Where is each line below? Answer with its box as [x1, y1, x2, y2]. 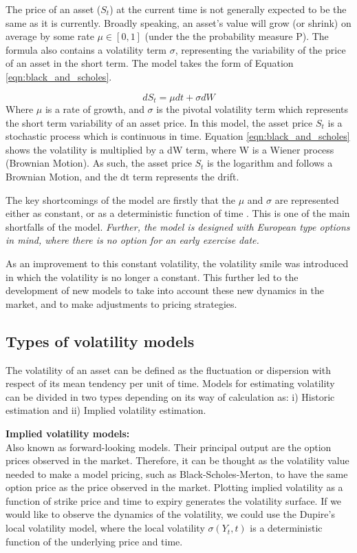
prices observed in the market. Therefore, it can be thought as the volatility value [6, 453, 349, 468]
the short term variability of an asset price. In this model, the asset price [6, 115, 313, 129]
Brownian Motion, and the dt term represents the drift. [6, 169, 239, 183]
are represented [274, 192, 339, 207]
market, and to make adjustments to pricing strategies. [6, 296, 237, 311]
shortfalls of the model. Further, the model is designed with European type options [6, 219, 350, 233]
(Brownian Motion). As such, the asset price [6, 156, 192, 170]
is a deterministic [250, 521, 323, 535]
